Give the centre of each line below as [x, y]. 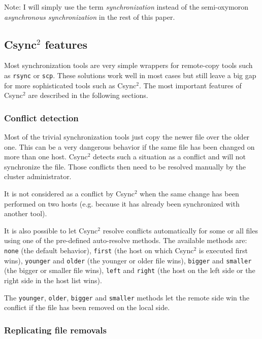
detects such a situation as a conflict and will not [169, 157]
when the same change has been [189, 194]
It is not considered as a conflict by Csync [69, 194]
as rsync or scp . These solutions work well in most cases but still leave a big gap [130, 75]
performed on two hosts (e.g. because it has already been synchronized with [122, 203]
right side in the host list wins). [53, 280]
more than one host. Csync [46, 157]
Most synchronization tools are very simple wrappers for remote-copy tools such [128, 65]
